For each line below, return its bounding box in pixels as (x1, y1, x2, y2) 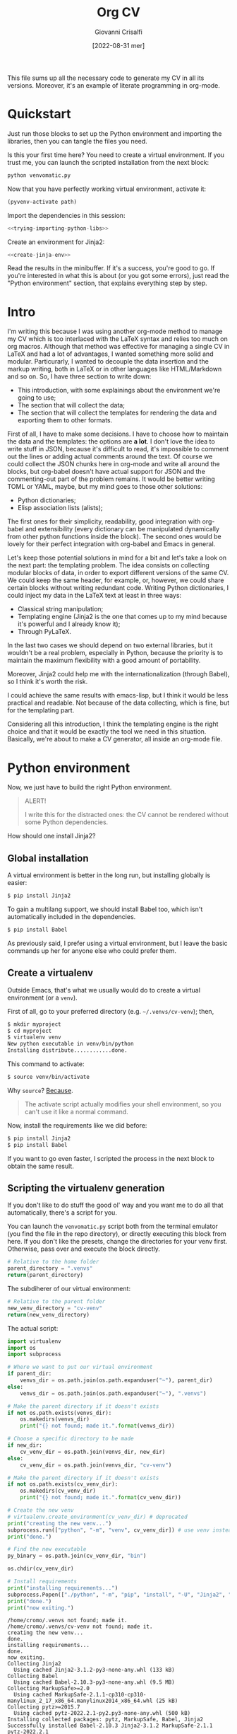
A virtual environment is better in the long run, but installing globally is (7, 871, 210, 879)
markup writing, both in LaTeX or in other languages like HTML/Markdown (7, 365, 222, 374)
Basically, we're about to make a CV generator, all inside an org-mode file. (7, 735, 223, 744)
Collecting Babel (7, 1672, 59, 1680)
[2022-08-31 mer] (92, 41, 145, 50)
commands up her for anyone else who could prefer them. (7, 946, 176, 955)
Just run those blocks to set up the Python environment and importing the (7, 129, 222, 138)
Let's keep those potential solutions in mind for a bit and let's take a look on (7, 553, 227, 562)
